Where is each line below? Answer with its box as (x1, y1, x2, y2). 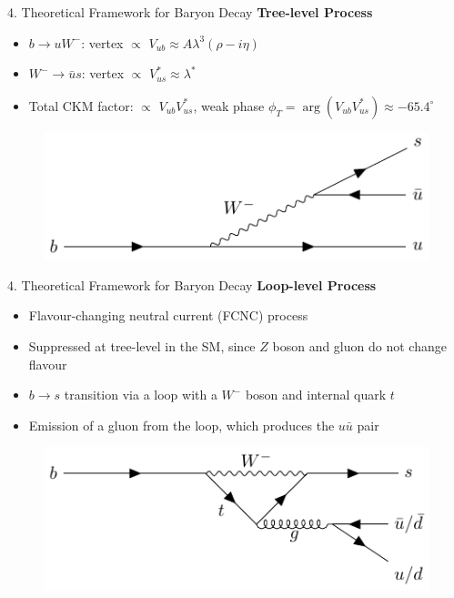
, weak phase (193, 96, 265, 115)
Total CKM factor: (28, 96, 134, 115)
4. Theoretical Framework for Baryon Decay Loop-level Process (7, 275, 377, 294)
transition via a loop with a (64, 385, 217, 404)
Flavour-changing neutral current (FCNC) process (28, 306, 308, 325)
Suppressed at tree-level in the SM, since (28, 336, 256, 355)
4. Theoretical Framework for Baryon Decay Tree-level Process (7, 3, 373, 21)
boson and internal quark (245, 385, 387, 404)
